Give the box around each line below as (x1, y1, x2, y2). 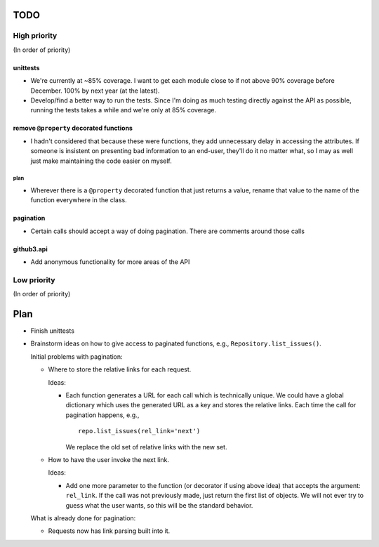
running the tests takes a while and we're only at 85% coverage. (30, 106, 217, 114)
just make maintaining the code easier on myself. (30, 157, 172, 165)
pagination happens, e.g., (65, 411, 140, 419)
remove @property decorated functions (13, 124, 133, 133)
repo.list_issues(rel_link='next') (78, 427, 201, 435)
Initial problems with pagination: (30, 352, 123, 361)
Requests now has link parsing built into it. (48, 527, 171, 535)
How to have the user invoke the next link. (48, 456, 170, 463)
